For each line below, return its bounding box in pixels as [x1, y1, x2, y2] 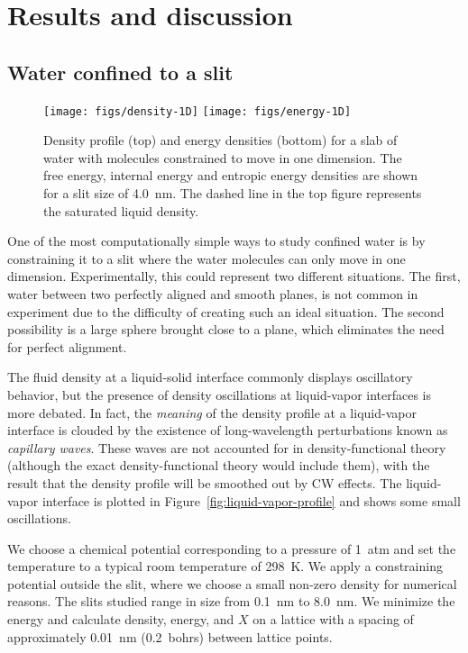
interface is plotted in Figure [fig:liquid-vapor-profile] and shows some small [41, 491, 461, 510]
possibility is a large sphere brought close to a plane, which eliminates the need [7, 320, 445, 339]
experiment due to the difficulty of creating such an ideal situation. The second [7, 302, 445, 321]
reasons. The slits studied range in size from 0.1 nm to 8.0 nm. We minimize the [7, 592, 455, 611]
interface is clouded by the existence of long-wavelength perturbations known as [7, 421, 448, 440]
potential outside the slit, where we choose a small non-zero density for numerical [7, 574, 457, 593]
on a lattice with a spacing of [252, 610, 414, 629]
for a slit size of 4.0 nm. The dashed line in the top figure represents [43, 184, 422, 203]
